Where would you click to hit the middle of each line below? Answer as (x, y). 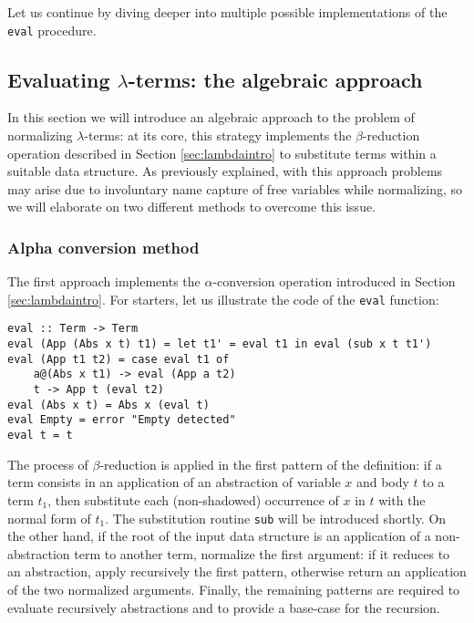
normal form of (49, 518)
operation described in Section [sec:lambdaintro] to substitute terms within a (222, 153)
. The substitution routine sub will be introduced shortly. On (276, 518)
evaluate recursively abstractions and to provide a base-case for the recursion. (224, 607)
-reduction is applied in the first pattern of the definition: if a (271, 464)
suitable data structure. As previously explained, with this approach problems (225, 171)
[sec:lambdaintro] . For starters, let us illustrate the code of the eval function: (223, 299)
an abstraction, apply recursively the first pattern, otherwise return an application (237, 571)
